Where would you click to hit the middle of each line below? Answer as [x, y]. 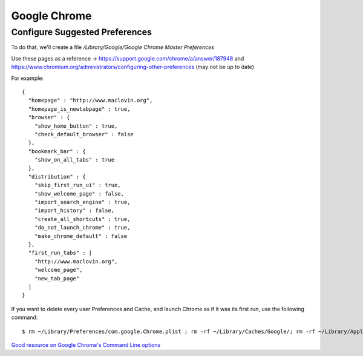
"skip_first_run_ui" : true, [77, 185]
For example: [28, 78]
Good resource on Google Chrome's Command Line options [86, 344]
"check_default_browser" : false [84, 134]
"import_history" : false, [74, 211]
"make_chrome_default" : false [81, 236]
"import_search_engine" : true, [82, 202]
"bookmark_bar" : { [57, 151]
